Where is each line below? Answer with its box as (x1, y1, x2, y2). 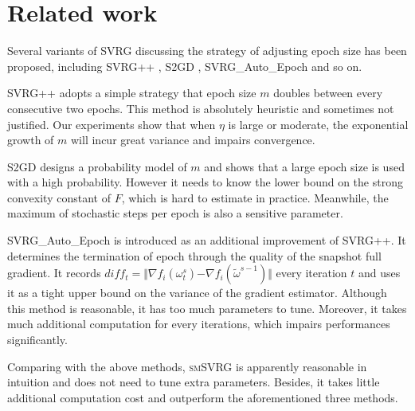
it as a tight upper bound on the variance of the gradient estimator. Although (7, 284, 387, 301)
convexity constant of (7, 189, 111, 205)
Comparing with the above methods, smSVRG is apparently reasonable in (7, 358, 367, 374)
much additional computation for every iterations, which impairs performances (7, 315, 390, 332)
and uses (358, 264, 401, 281)
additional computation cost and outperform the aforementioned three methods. (7, 389, 398, 405)
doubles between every (273, 84, 383, 101)
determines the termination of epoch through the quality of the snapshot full (7, 247, 382, 264)
